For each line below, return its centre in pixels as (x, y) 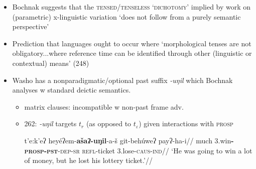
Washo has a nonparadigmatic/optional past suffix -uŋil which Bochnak (122, 80)
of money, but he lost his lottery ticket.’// (88, 160)
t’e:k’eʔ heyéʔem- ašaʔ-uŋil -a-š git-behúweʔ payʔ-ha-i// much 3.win (128, 140)
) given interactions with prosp (186, 123)
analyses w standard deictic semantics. (72, 90)
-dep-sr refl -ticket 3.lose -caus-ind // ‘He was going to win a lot (155, 150)
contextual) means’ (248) (51, 63)
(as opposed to (109, 123)
